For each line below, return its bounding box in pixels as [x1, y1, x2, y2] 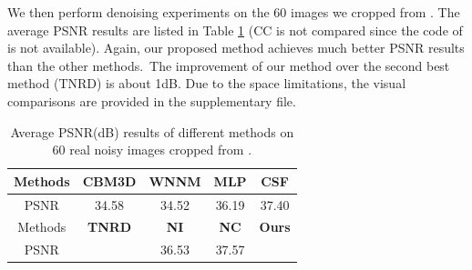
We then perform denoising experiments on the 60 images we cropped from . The [7, 3, 460, 21]
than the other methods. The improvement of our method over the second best [7, 55, 450, 75]
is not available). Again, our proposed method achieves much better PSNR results [7, 38, 465, 57]
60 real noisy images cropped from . [52, 140, 252, 159]
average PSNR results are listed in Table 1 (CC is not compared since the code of [7, 20, 463, 39]
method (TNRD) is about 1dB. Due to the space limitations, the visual [7, 74, 406, 93]
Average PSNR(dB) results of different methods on [10, 122, 294, 141]
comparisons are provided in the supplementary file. [7, 91, 296, 110]
